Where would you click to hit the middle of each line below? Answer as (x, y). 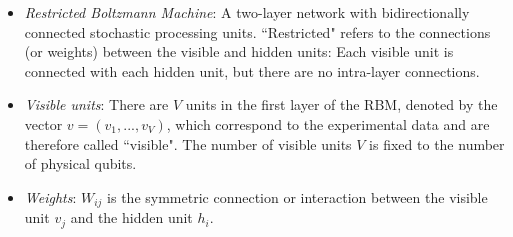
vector (43, 123)
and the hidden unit (131, 217)
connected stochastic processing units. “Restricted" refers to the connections (257, 31)
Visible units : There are (96, 104)
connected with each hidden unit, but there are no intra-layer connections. (252, 70)
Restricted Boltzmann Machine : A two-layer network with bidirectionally (247, 12)
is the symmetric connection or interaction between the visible (297, 196)
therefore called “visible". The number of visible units (188, 143)
